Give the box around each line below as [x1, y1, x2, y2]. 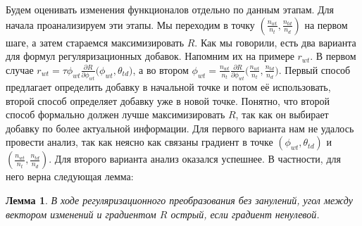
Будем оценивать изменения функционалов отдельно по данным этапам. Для [6, 2, 335, 16]
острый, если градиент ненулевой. [170, 206, 320, 221]
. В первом [310, 49, 356, 63]
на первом [304, 17, 348, 32]
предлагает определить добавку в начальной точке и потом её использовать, [6, 80, 331, 94]
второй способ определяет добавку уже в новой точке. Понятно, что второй [6, 93, 330, 108]
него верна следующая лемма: [6, 169, 134, 184]
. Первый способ [278, 62, 351, 77]
